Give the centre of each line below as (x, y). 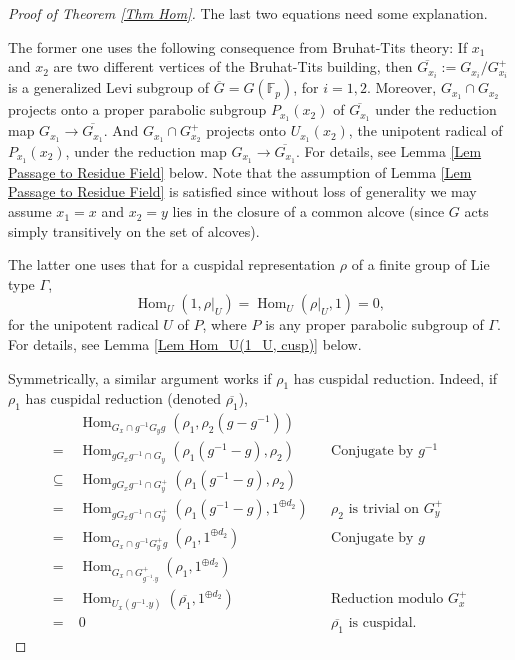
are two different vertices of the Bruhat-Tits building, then (233, 66)
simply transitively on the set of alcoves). (134, 230)
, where (224, 324)
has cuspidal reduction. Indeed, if (395, 377)
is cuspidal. (382, 623)
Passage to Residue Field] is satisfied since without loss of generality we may (242, 191)
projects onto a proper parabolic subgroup (137, 109)
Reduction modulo (387, 599)
